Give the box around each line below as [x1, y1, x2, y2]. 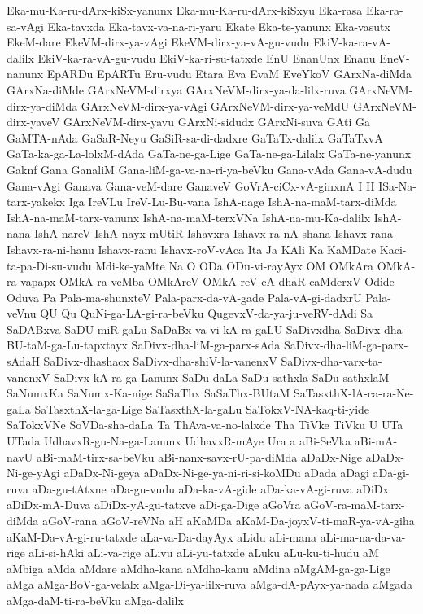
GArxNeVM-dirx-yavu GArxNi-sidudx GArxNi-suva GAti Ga [63, 113, 370, 130]
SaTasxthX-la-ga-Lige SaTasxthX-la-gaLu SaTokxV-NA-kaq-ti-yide [34, 400, 370, 417]
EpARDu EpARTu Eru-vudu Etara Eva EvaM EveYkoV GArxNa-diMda [46, 65, 412, 82]
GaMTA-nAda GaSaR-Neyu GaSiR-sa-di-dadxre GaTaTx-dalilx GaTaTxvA [7, 129, 383, 146]
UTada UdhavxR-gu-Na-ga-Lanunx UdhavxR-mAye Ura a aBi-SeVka [7, 432, 351, 450]
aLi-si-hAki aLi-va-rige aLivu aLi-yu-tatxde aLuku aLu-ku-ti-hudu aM [28, 544, 379, 561]
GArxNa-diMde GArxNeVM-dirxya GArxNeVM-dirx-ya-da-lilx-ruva [7, 81, 346, 98]
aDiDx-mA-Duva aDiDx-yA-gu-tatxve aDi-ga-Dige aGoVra [7, 496, 301, 513]
